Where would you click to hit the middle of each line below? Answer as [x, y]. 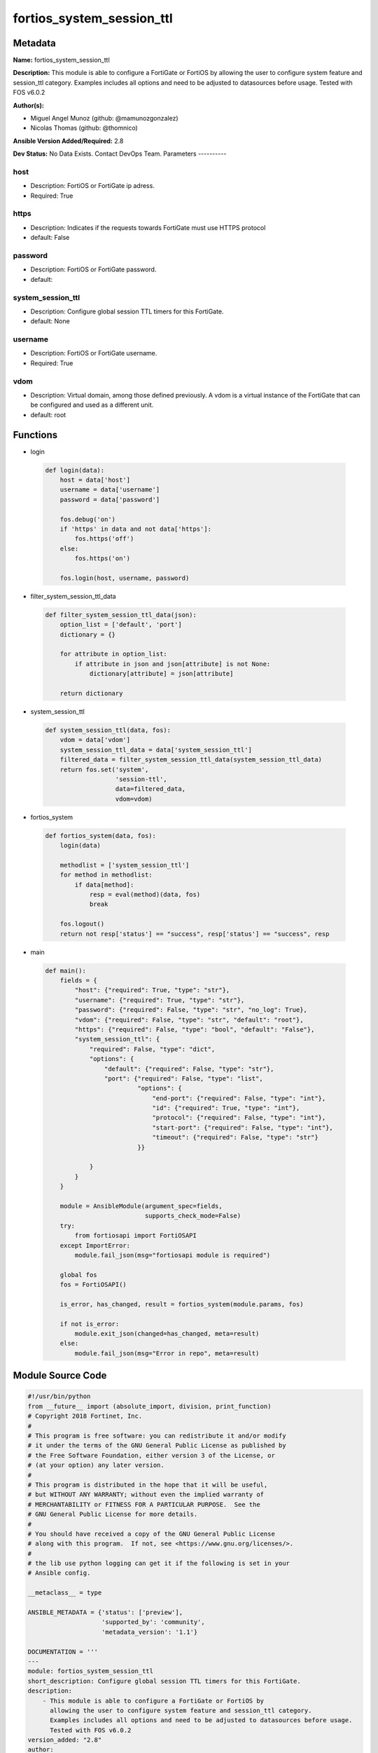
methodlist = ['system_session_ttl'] [125, 865]
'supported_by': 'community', [154, 1622]
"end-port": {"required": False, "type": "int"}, [239, 1098]
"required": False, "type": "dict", [152, 1049]
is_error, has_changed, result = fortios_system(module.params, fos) [182, 1304]
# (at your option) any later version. [96, 1465]
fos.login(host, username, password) [125, 578]
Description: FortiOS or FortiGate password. [93, 269]
